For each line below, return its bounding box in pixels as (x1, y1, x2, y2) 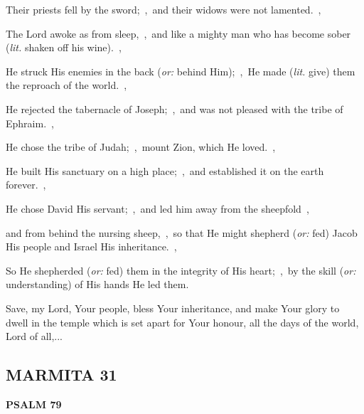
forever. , (6, 177, 46, 192)
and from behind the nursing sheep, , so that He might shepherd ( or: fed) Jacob (6, 225, 358, 240)
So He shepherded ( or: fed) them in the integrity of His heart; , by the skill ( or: (6, 262, 356, 277)
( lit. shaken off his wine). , (6, 40, 122, 55)
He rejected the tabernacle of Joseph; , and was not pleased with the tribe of (6, 101, 343, 116)
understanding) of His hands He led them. (6, 277, 189, 292)
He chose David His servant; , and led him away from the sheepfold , (6, 201, 309, 216)
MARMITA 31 (6, 363, 117, 386)
